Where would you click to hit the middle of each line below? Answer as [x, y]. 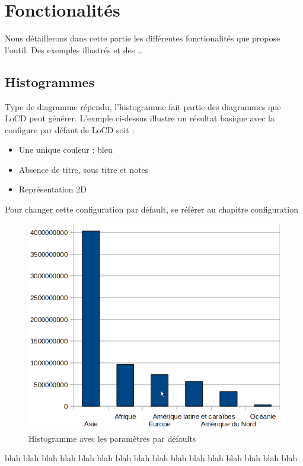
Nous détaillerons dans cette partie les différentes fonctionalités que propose [143, 38]
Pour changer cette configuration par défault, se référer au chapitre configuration [151, 209]
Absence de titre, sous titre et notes [84, 169]
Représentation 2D [52, 189]
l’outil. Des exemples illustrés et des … [74, 49]
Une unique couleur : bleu [66, 150]
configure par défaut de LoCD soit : [70, 129]
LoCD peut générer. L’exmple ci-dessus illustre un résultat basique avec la [140, 118]
